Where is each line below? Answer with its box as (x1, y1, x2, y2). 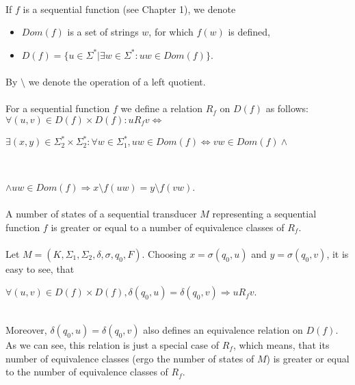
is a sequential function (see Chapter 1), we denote (23, 1, 236, 16)
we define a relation (120, 101, 203, 116)
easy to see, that (5, 261, 75, 276)
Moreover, (5, 323, 47, 336)
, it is (326, 246, 349, 261)
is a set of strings (67, 25, 139, 39)
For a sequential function (5, 101, 110, 116)
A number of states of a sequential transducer (5, 207, 197, 221)
